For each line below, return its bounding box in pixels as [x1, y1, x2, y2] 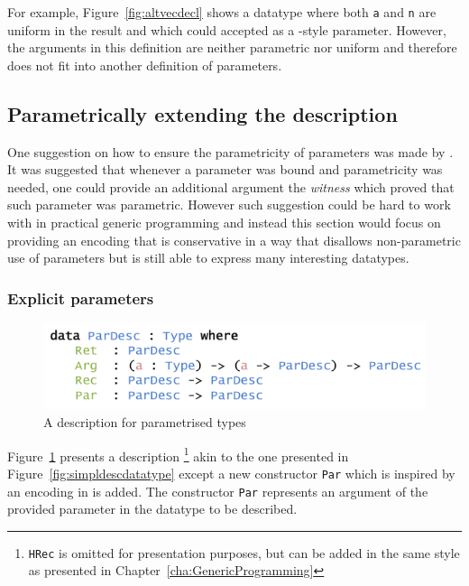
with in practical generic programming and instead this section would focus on [7, 213, 441, 232]
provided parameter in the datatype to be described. [7, 499, 298, 518]
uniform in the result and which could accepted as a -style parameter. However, [7, 20, 446, 39]
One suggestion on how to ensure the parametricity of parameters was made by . [7, 142, 454, 161]
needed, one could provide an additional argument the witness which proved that [7, 177, 455, 196]
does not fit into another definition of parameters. [7, 55, 282, 74]
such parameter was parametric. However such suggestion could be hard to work [7, 195, 451, 214]
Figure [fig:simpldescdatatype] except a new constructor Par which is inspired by [7, 463, 455, 482]
